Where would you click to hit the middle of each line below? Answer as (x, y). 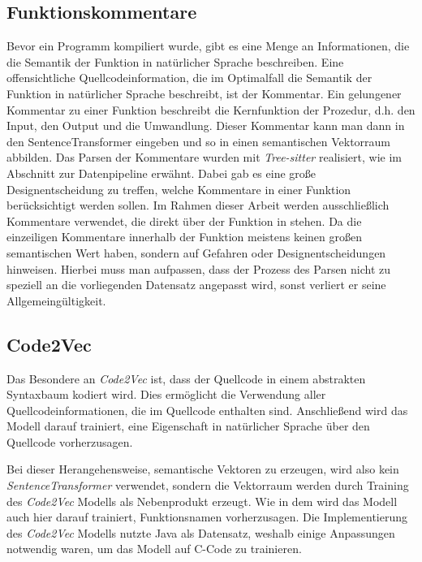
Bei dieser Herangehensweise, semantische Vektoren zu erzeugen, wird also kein (203, 469)
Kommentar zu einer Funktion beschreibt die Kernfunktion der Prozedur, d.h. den (211, 109)
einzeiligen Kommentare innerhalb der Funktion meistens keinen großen (185, 237)
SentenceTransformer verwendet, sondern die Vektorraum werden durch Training (208, 485)
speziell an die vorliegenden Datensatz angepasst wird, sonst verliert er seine (196, 285)
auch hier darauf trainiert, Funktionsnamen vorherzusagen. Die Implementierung (207, 517)
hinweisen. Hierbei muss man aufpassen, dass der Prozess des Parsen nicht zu (199, 268)
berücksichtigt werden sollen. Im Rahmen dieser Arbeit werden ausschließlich (198, 205)
